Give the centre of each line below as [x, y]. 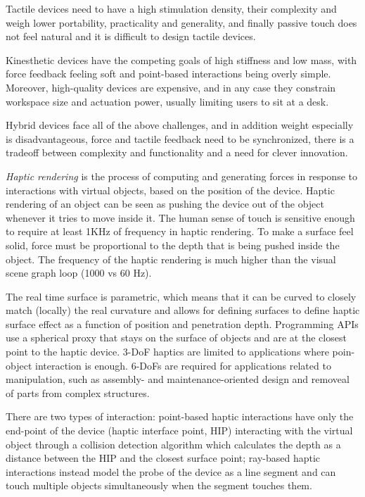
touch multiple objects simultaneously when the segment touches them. [159, 485]
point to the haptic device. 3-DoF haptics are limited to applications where [167, 352]
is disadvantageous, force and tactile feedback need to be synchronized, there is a [180, 138]
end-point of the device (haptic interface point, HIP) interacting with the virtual [179, 430]
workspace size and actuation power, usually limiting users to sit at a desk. [167, 101]
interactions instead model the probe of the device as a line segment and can [171, 471]
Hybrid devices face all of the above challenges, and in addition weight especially [180, 125]
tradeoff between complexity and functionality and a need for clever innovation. [177, 152]
